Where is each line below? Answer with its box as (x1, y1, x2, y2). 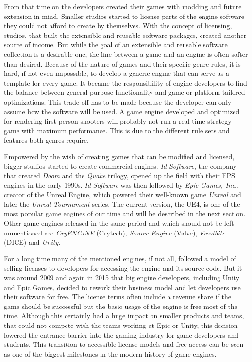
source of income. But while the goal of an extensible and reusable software (4, 39, 228, 50)
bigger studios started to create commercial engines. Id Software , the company (4, 161, 237, 171)
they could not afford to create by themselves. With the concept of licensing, (4, 20, 232, 31)
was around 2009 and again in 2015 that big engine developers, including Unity (4, 272, 240, 283)
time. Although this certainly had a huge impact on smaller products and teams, (4, 310, 244, 321)
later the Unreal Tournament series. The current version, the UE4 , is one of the (4, 199, 240, 209)
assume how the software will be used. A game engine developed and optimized (4, 106, 240, 116)
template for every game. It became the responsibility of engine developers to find (4, 77, 247, 88)
